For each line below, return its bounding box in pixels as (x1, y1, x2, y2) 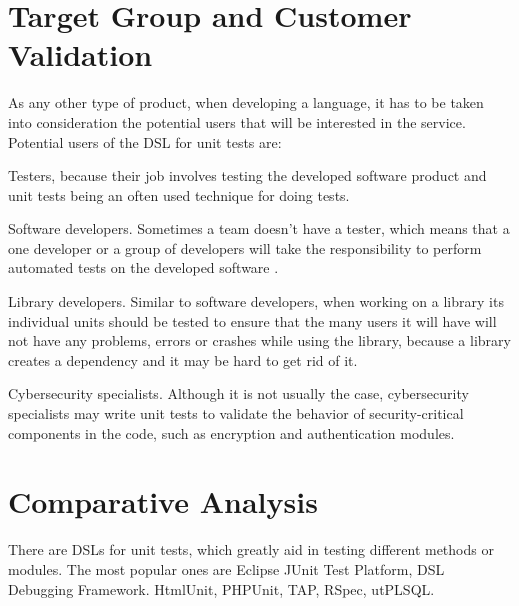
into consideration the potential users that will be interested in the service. (8, 111, 466, 132)
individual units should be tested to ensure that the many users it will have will (8, 310, 497, 331)
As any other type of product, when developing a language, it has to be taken (8, 92, 484, 113)
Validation (8, 34, 153, 75)
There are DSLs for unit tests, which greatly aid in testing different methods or (8, 539, 494, 560)
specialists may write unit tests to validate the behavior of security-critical (8, 403, 464, 424)
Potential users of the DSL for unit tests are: (8, 131, 282, 152)
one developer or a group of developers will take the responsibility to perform (8, 237, 482, 258)
